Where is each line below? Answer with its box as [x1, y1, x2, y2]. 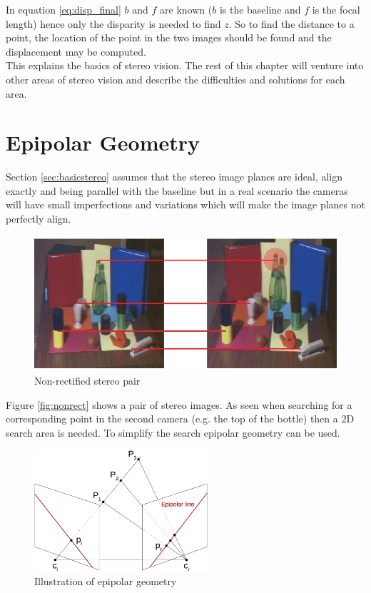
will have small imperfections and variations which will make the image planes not [6, 197, 365, 212]
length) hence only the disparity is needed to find [6, 16, 221, 31]
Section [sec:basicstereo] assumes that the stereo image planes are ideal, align [6, 169, 343, 184]
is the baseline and [219, 2, 301, 16]
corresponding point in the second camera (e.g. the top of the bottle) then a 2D [6, 411, 355, 426]
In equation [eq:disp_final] [6, 2, 121, 16]
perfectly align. [6, 211, 71, 226]
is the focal [312, 2, 360, 16]
